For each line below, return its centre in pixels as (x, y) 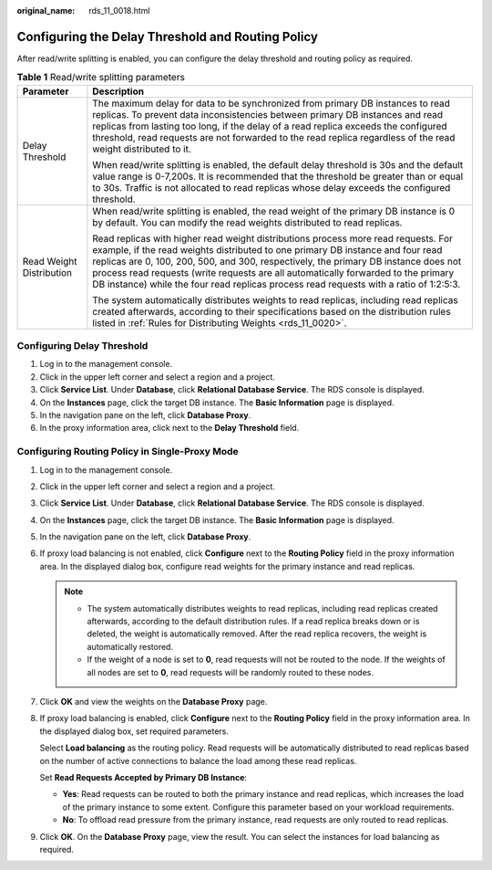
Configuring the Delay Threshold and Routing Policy (168, 37)
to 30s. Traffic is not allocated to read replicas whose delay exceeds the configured (272, 187)
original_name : (46, 10)
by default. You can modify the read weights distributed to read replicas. (247, 222)
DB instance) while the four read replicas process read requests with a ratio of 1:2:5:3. (277, 284)
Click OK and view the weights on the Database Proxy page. (154, 701)
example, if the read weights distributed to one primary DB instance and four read (267, 249)
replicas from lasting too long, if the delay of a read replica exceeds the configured (270, 126)
